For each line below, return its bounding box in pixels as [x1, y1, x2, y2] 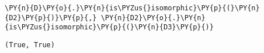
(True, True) [5, 40, 55, 49]
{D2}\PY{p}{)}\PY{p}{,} [5, 13, 97, 22]
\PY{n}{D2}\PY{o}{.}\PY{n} [100, 13, 206, 22]
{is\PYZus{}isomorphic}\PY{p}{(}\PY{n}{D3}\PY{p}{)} [5, 23, 214, 32]
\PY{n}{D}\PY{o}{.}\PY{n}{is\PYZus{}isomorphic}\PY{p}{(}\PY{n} [5, 4, 260, 12]
